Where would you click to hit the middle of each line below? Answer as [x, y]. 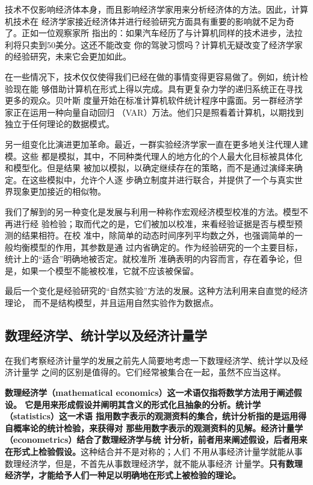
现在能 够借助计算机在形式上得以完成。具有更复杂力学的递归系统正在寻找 [158, 88]
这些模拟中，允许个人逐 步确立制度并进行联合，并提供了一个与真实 [162, 179]
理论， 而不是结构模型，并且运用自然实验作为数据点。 [112, 303]
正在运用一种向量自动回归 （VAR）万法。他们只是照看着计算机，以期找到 [158, 112]
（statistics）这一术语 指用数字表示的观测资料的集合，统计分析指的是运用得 [156, 416]
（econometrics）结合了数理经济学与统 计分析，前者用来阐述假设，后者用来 [156, 440]
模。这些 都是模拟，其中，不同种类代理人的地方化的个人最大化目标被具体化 [154, 156]
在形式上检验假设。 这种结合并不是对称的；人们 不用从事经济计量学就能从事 [154, 452]
